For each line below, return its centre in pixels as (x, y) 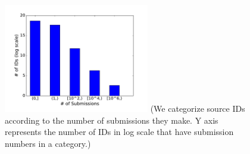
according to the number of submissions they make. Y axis (112, 120)
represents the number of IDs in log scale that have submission (119, 132)
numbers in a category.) (48, 143)
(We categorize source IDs (198, 108)
